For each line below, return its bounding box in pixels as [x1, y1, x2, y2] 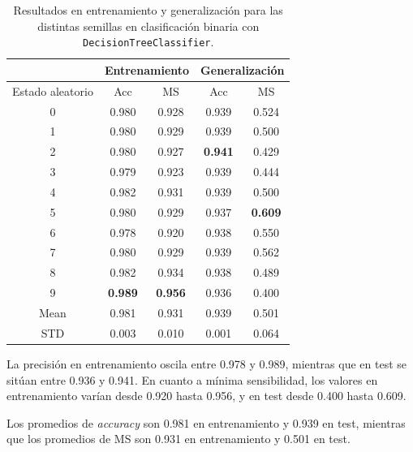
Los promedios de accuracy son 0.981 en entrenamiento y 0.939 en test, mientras [6, 414, 406, 431]
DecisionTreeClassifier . [83, 33, 214, 50]
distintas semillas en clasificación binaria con [37, 17, 260, 34]
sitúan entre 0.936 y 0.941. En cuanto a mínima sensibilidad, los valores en [6, 371, 378, 388]
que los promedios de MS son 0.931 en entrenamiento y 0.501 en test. [6, 430, 351, 447]
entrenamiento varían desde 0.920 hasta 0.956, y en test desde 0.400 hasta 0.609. [6, 387, 407, 404]
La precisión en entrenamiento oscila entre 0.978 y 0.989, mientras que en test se [6, 355, 407, 372]
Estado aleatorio [12, 82, 93, 99]
